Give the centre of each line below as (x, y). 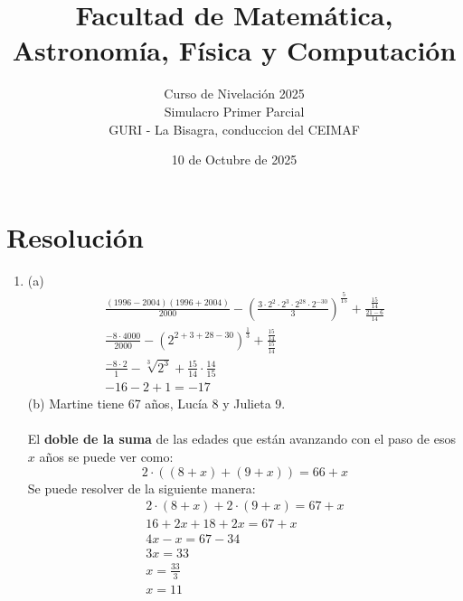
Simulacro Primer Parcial (234, 111)
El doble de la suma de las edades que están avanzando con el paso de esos (241, 439)
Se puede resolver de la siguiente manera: (142, 488)
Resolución (75, 236)
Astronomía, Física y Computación (234, 50)
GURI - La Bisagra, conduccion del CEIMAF (234, 129)
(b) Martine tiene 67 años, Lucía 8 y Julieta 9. (156, 404)
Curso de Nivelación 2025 (234, 94)
